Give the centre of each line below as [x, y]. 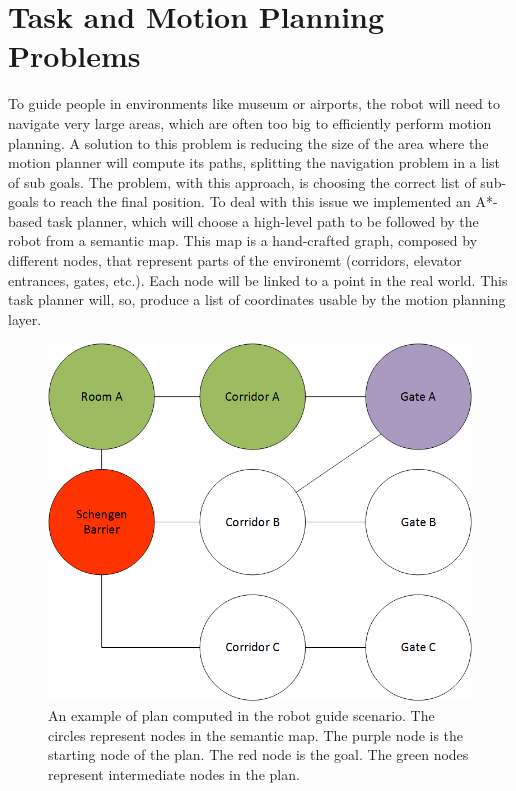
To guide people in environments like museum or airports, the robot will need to [254, 103]
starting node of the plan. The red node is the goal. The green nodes [258, 754]
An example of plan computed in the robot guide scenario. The [241, 714]
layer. [25, 318]
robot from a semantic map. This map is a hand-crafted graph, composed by [243, 240]
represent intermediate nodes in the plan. [174, 773]
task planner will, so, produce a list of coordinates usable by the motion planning [257, 299]
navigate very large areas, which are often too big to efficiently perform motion [250, 122]
